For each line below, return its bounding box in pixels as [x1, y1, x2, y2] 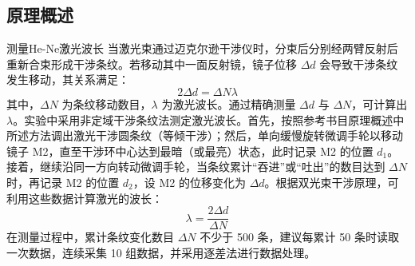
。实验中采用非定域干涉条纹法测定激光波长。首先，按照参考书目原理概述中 [13, 111, 405, 128]
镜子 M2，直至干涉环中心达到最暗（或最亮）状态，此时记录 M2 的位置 [6, 142, 373, 159]
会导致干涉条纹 [319, 55, 398, 72]
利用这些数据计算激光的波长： [6, 189, 163, 206]
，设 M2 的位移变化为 [132, 173, 246, 190]
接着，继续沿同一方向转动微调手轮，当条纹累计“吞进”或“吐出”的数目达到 [6, 158, 385, 175]
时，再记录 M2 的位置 [6, 173, 120, 190]
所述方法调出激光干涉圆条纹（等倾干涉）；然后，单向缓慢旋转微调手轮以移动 [6, 127, 403, 144]
